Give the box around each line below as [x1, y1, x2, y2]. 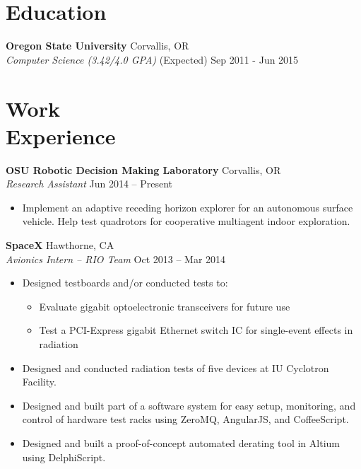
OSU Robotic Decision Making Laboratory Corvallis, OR [6, 162, 281, 177]
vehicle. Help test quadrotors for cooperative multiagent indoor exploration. [22, 214, 350, 228]
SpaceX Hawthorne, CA [6, 238, 114, 252]
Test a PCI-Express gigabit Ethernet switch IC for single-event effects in [39, 323, 353, 337]
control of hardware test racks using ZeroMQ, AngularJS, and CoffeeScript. [22, 412, 349, 427]
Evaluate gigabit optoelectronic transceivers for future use [39, 299, 290, 313]
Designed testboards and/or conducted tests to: [22, 275, 228, 290]
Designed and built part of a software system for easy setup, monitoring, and [22, 398, 356, 412]
